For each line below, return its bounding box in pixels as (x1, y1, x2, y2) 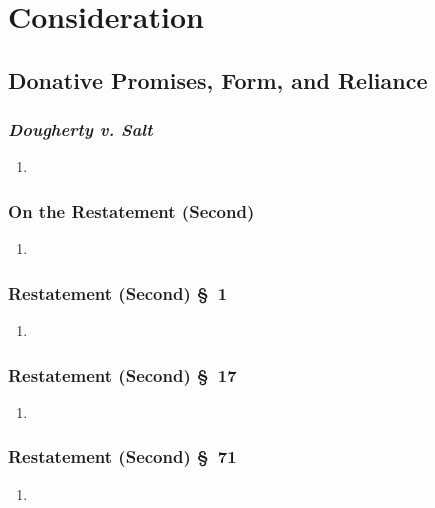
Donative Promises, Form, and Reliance (8, 64, 428, 95)
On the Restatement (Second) (8, 198, 255, 223)
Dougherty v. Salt (8, 117, 153, 142)
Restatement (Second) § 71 (8, 444, 237, 469)
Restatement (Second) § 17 (8, 362, 237, 387)
